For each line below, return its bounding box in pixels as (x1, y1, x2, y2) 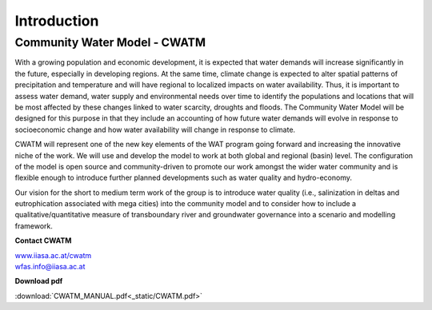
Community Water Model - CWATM (14, 35, 206, 50)
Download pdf (14, 276, 63, 286)
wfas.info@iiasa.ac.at (14, 262, 86, 272)
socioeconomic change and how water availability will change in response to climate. (14, 125, 296, 134)
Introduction (14, 12, 99, 30)
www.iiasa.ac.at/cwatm (14, 250, 92, 260)
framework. (14, 221, 54, 231)
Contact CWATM (14, 236, 72, 245)
